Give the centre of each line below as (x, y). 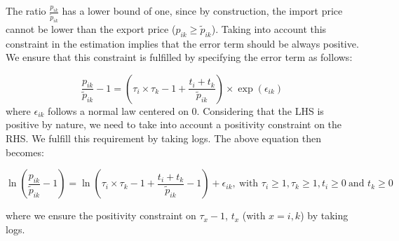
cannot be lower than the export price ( (91, 28)
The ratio (26, 11)
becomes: (25, 152)
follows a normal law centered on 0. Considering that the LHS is (186, 110)
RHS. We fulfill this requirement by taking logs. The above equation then (164, 138)
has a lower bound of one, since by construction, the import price (202, 11)
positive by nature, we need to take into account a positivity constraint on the (174, 124)
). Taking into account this (269, 28)
